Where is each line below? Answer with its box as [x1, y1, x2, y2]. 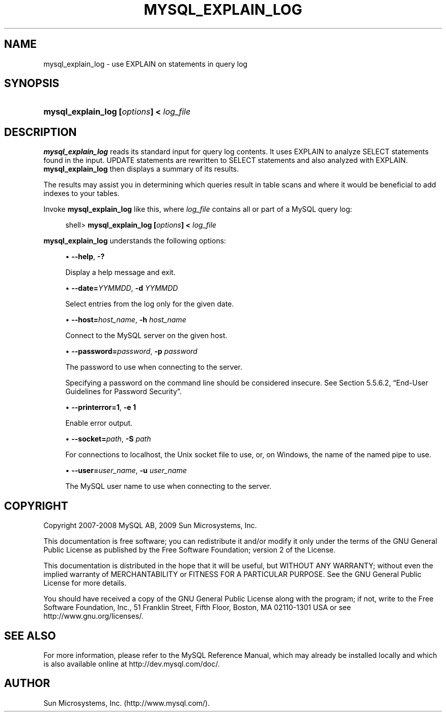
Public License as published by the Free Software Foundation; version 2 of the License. [43, 545, 336, 555]
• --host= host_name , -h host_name [65, 315, 186, 324]
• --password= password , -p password [65, 347, 198, 356]
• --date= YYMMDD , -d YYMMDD [65, 284, 178, 293]
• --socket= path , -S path [65, 434, 151, 444]
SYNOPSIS [4, 77, 60, 90]
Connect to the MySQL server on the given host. [65, 331, 228, 340]
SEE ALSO [4, 629, 56, 642]
